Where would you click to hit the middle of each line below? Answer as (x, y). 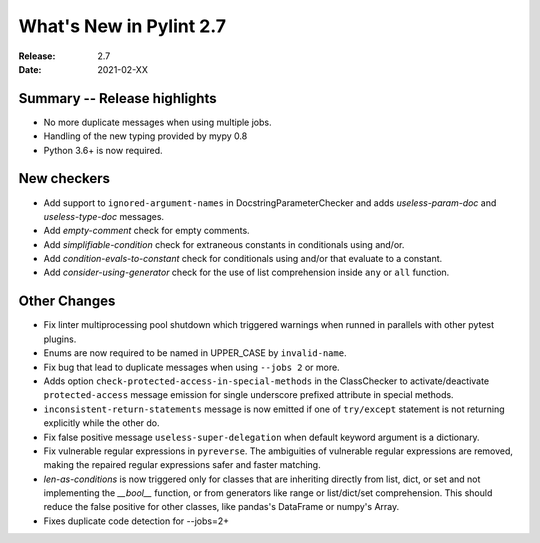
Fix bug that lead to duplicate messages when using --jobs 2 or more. (191, 367)
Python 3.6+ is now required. (103, 150)
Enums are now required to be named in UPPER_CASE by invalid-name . (195, 353)
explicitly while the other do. (101, 423)
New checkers (64, 178)
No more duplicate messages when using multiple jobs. (157, 122)
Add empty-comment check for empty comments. (146, 231)
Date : (30, 69)
